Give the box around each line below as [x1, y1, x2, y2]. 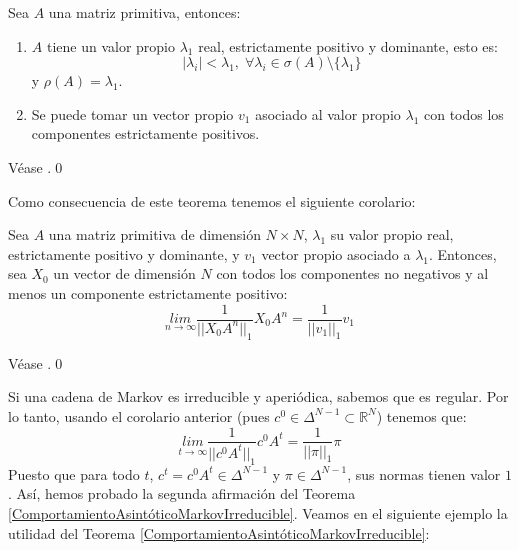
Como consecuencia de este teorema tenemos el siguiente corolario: [8, 190, 416, 211]
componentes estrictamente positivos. [31, 123, 260, 144]
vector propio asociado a [261, 243, 411, 264]
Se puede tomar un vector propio [31, 103, 234, 124]
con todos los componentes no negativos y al [216, 263, 489, 284]
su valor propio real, [330, 224, 454, 245]
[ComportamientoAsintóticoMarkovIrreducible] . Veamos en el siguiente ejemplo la [8, 502, 508, 523]
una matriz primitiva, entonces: [48, 2, 241, 22]
